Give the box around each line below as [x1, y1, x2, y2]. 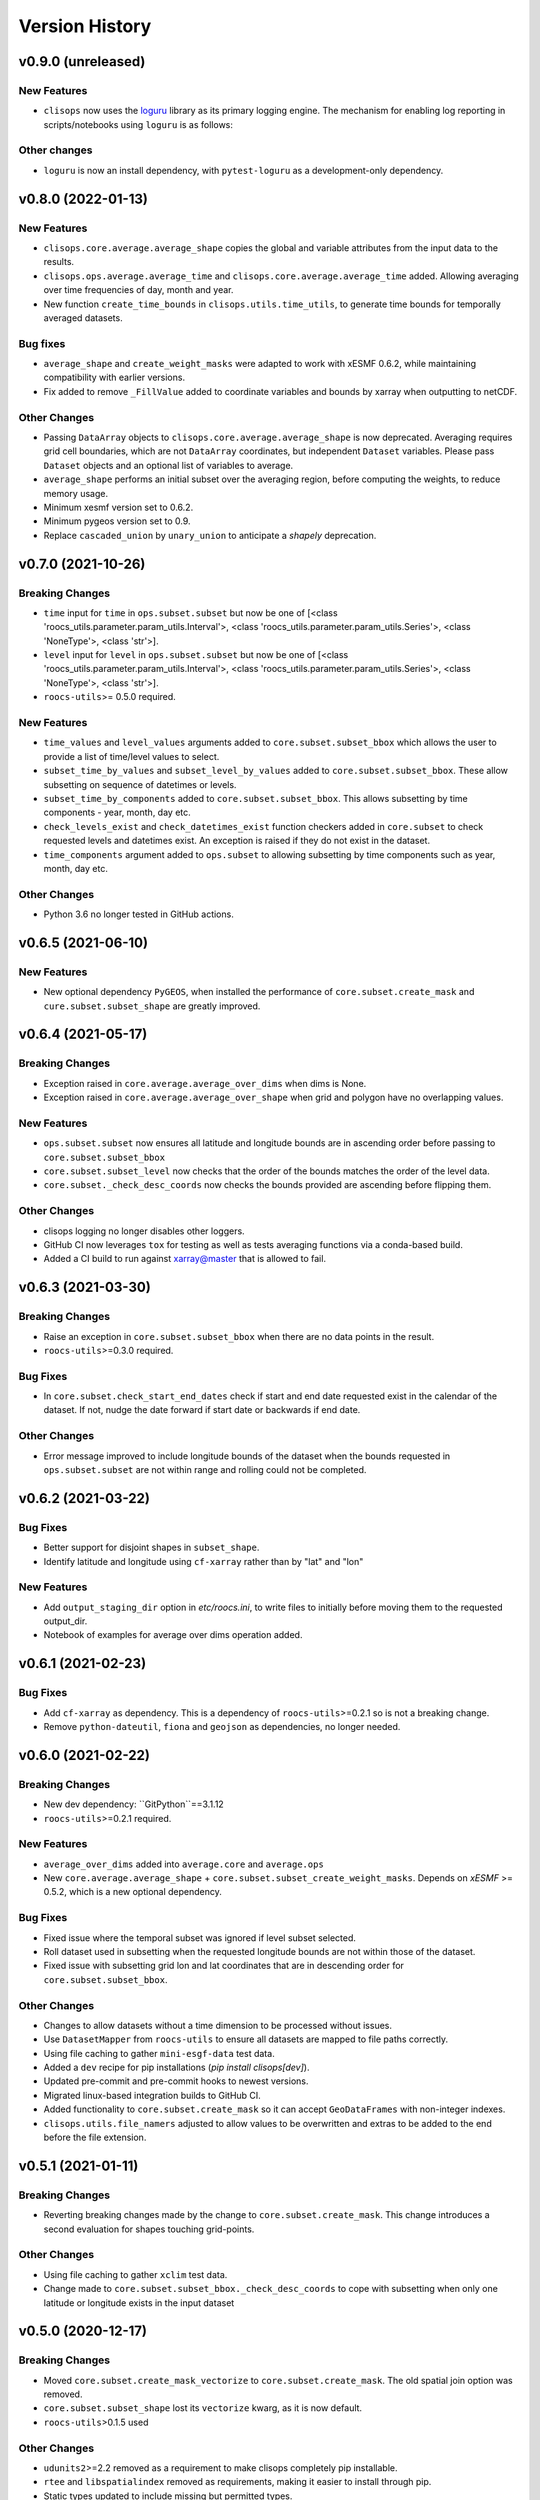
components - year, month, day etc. [43, 806, 192, 819]
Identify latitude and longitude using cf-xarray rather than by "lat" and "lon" [43, 1555, 364, 1567]
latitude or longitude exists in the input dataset [43, 2296, 235, 2309]
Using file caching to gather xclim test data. [43, 2268, 228, 2280]
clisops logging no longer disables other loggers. [43, 1225, 245, 1237]
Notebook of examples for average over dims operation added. [43, 1629, 303, 1641]
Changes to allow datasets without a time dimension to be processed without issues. [43, 2019, 392, 2031]
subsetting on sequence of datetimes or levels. [43, 778, 237, 790]
